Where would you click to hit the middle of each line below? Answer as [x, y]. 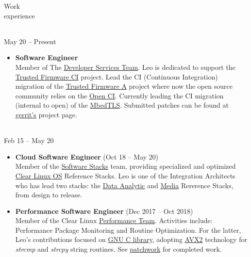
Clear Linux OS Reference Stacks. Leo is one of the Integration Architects [125, 175]
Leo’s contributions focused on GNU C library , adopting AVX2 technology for [131, 239]
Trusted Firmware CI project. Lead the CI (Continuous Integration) [117, 76]
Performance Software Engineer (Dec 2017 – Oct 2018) [104, 211]
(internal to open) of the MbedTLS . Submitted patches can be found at [122, 105]
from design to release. [49, 195]
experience [19, 15]
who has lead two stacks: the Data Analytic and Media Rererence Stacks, [124, 185]
